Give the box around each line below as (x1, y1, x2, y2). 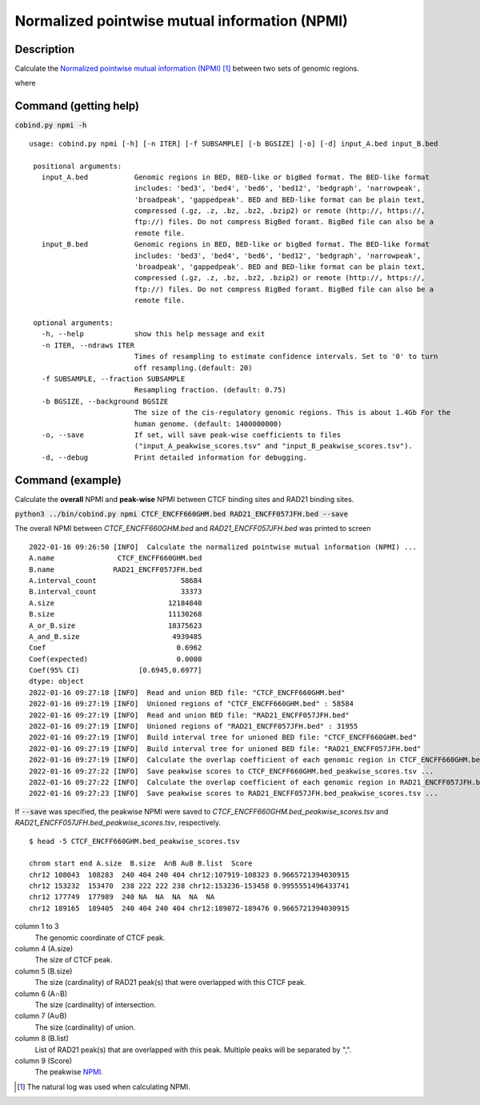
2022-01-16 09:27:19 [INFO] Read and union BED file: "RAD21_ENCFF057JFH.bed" (29, 710, 350, 720)
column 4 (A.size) (14, 944, 74, 954)
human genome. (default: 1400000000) (134, 419, 282, 428)
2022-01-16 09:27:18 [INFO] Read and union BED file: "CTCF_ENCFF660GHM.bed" (29, 688, 346, 697)
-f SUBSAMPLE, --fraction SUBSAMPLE (41, 374, 186, 384)
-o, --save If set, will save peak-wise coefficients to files (41, 430, 342, 440)
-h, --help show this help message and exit (41, 329, 266, 339)
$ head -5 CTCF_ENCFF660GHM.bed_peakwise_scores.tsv (29, 837, 240, 846)
